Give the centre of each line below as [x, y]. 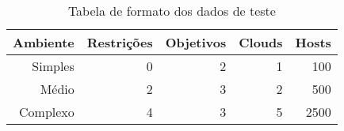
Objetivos [196, 42]
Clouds [261, 42]
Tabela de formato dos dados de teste [172, 11]
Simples [53, 66]
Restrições [120, 42]
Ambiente [44, 42]
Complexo [47, 112]
